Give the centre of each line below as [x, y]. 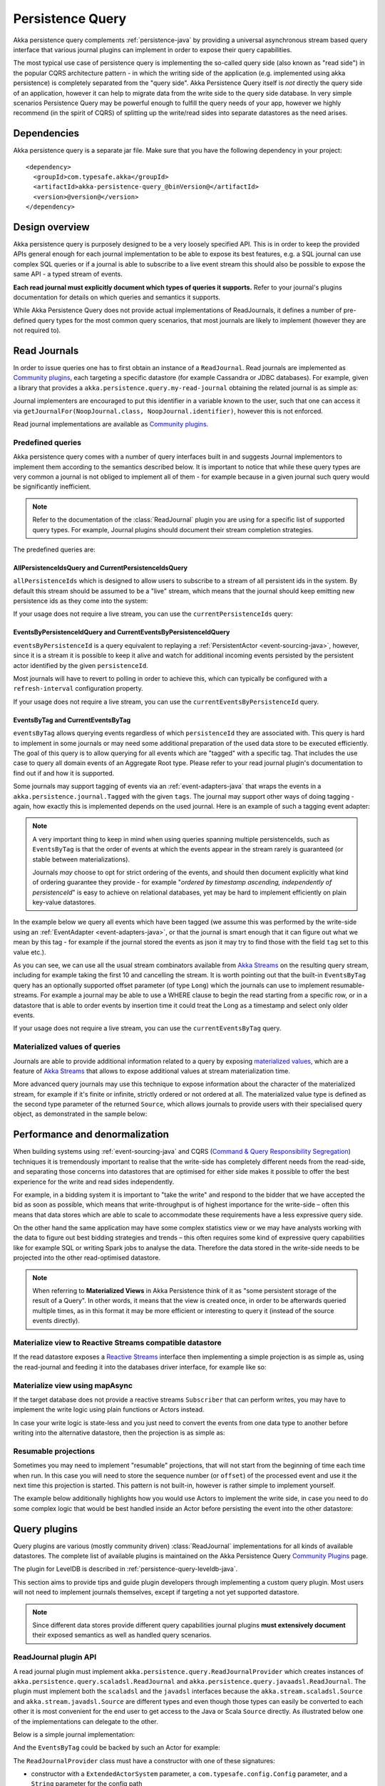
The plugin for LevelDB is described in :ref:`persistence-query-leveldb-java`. [125, 1569]
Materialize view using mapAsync [73, 1385]
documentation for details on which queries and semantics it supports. [117, 297]
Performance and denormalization [91, 1135]
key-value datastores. [64, 902]
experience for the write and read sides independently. [94, 1182]
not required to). [37, 330]
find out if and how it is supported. [64, 773]
